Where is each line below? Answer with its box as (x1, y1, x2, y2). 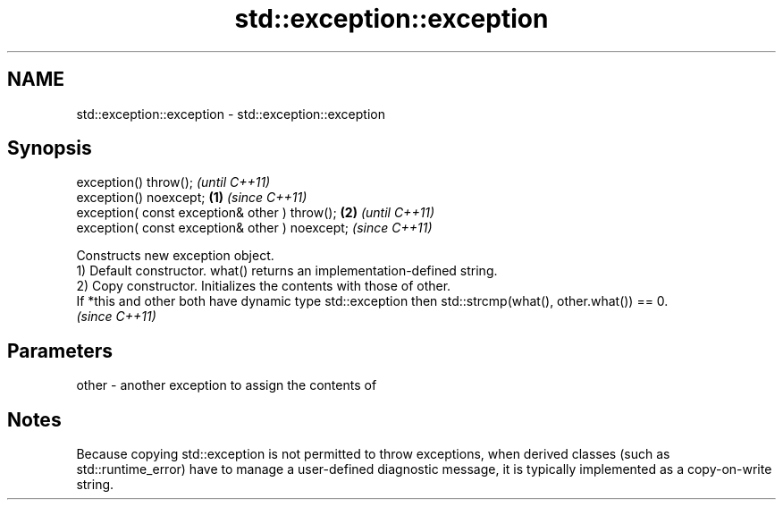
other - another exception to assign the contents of (76, 377, 377, 393)
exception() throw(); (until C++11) (76, 174, 271, 190)
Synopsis (7, 137, 92, 160)
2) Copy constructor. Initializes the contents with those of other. (76, 278, 451, 294)
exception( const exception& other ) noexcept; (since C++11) (76, 220, 433, 236)
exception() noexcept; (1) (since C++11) (76, 190, 307, 206)
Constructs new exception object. (76, 248, 274, 264)
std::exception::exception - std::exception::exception (76, 106, 385, 122)
